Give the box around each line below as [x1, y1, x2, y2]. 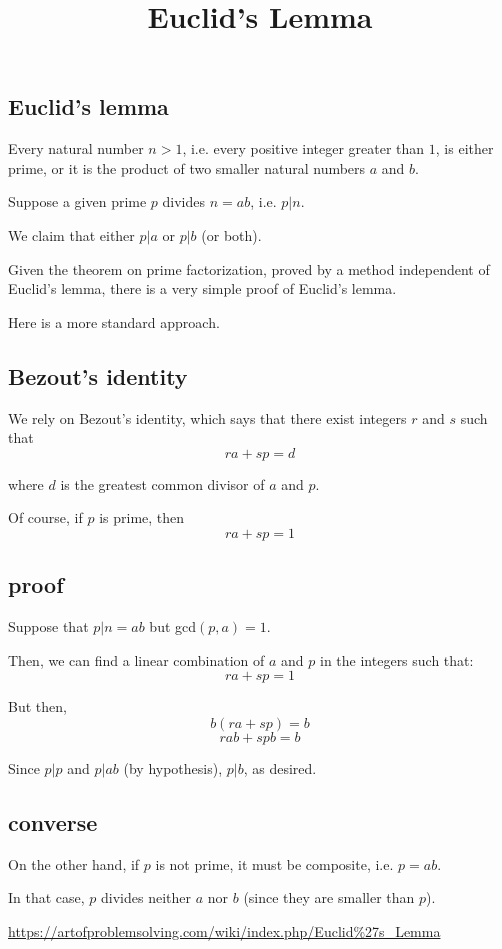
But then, [8, 696, 67, 717]
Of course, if [8, 507, 83, 528]
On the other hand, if [8, 853, 140, 874]
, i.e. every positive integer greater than [182, 138, 425, 159]
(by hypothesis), [123, 757, 223, 778]
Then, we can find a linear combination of [8, 649, 265, 670]
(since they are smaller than [243, 887, 415, 908]
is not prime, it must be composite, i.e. [155, 853, 394, 874]
